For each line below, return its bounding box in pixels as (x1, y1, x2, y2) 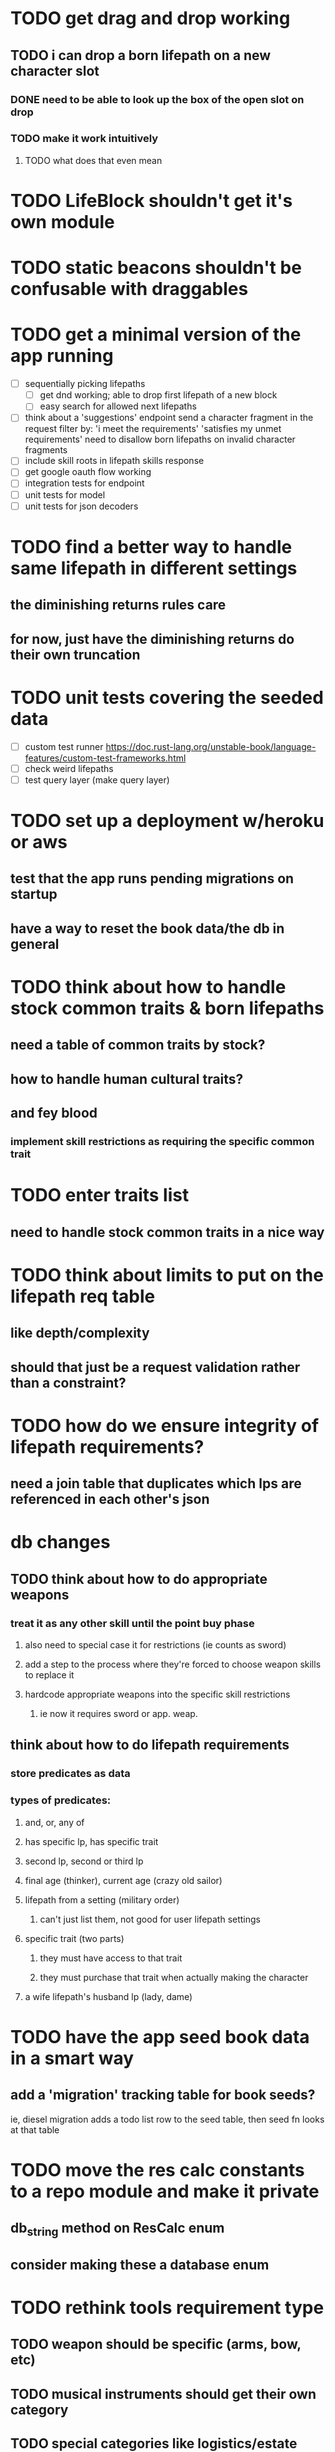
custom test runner (24, 740, 104, 752)
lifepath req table (10, 1285, 156, 1307)
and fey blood (10, 1105, 98, 1122)
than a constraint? (10, 1374, 127, 1391)
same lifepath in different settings (10, 557, 298, 579)
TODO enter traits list (10, 1184, 190, 1207)
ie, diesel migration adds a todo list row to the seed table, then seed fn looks (10, 2113, 325, 2125)
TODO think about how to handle (10, 975, 287, 998)
